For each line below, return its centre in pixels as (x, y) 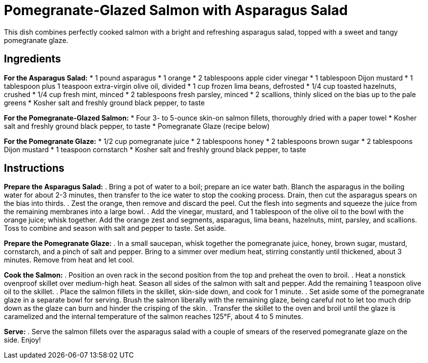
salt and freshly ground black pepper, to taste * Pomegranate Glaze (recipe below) (137, 126)
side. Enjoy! (23, 340)
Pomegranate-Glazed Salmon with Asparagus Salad (176, 10)
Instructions (34, 168)
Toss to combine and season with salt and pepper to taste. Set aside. (115, 228)
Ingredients (33, 59)
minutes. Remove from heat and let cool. (69, 260)
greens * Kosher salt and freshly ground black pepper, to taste (104, 102)
